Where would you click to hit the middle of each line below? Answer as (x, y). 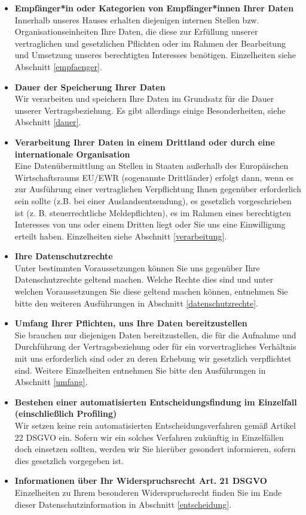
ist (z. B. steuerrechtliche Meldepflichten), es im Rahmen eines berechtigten (153, 212)
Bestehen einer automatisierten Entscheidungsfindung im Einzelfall (156, 402)
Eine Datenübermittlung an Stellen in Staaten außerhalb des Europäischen (152, 166)
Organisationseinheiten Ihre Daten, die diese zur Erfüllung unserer (136, 31)
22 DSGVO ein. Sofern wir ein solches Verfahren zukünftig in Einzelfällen (149, 437)
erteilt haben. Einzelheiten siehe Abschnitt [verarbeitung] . (121, 236)
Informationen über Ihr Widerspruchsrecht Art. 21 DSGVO (141, 481)
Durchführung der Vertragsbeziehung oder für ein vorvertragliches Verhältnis (155, 346)
